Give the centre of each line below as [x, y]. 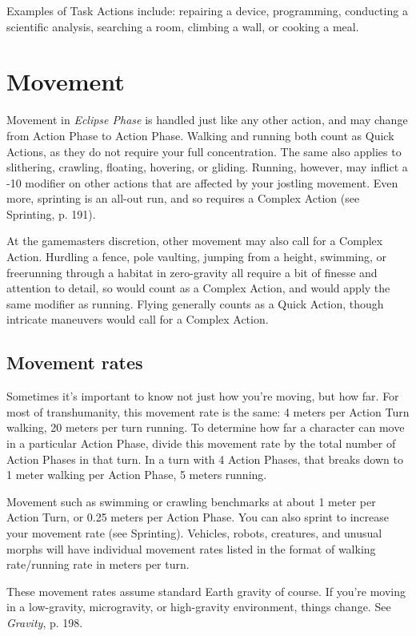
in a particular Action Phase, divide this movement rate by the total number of [201, 443]
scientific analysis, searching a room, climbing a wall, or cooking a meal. [183, 26]
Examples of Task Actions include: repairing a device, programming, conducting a [207, 10]
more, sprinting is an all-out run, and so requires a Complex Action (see [183, 198]
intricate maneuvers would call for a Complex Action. [138, 319]
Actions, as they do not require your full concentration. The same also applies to [204, 151]
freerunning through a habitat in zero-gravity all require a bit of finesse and [192, 272]
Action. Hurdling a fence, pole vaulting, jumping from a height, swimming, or [197, 257]
